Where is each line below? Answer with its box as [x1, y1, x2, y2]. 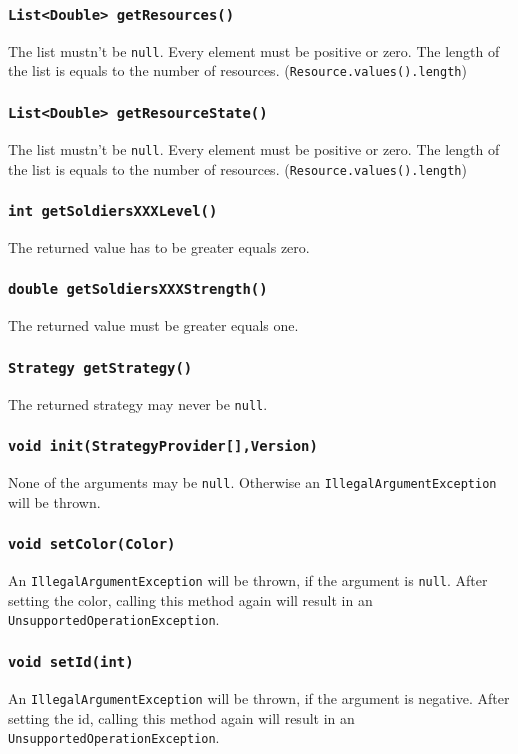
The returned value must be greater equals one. [8, 315, 299, 336]
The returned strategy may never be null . [8, 393, 268, 414]
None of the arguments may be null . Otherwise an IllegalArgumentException [8, 472, 497, 493]
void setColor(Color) [8, 536, 176, 553]
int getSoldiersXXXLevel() [8, 203, 218, 220]
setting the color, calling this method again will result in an [8, 589, 373, 610]
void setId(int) [8, 654, 134, 671]
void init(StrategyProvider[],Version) [8, 438, 318, 455]
